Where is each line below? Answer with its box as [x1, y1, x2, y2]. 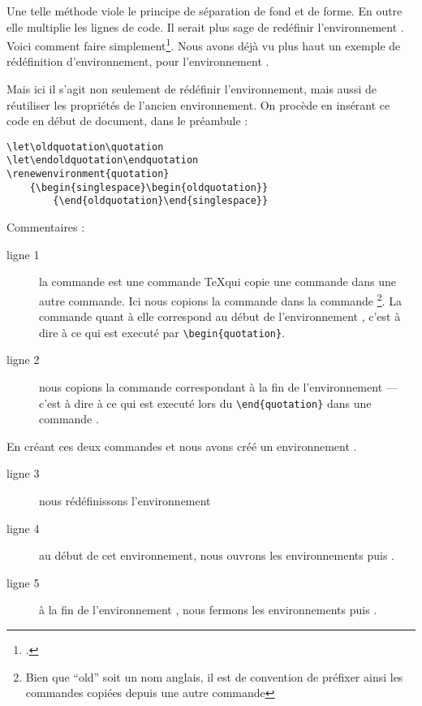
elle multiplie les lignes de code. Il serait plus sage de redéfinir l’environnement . [6, 18, 404, 35]
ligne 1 [6, 245, 40, 262]
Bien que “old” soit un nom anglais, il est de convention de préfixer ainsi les [25, 668, 403, 685]
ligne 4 [6, 519, 40, 536]
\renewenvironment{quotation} [6, 168, 170, 180]
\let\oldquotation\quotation [6, 141, 164, 153]
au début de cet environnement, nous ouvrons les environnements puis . [39, 547, 395, 564]
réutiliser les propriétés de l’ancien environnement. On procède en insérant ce [6, 96, 390, 113]
